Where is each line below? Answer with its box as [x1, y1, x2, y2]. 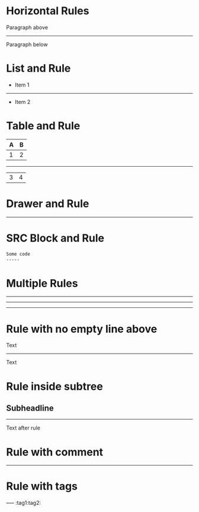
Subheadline [6, 403, 54, 413]
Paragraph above [6, 24, 49, 31]
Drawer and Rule [6, 197, 89, 210]
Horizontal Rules [6, 4, 89, 18]
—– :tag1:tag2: [6, 500, 41, 507]
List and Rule [6, 62, 71, 75]
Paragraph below [6, 40, 49, 48]
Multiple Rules [6, 276, 78, 290]
